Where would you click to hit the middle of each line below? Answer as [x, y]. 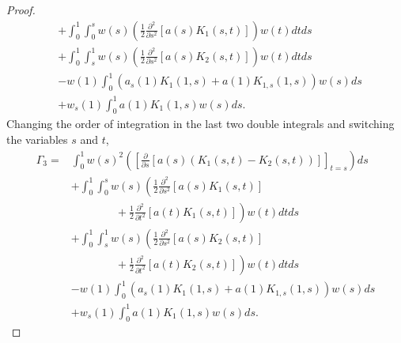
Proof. [21, 9]
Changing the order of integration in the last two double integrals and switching [200, 124]
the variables [37, 139]
